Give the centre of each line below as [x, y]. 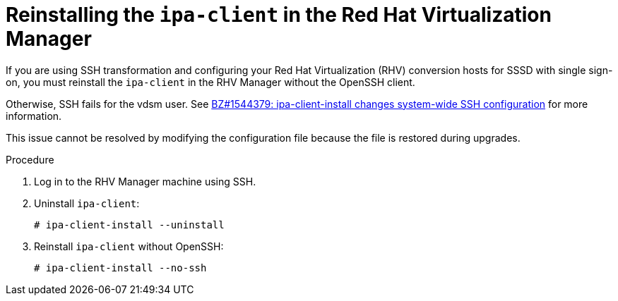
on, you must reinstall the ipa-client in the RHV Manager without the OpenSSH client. [210, 82]
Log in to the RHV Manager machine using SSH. [145, 181]
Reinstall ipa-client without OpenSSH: [129, 246]
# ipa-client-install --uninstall [129, 225]
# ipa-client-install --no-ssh [120, 268]
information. [34, 116]
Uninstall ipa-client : [87, 203]
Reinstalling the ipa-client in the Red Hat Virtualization [279, 15]
